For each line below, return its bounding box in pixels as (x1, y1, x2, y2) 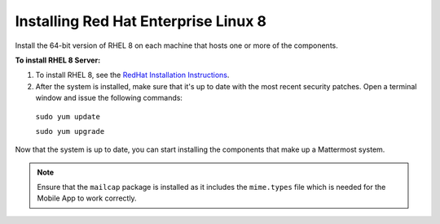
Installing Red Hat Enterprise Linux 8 (15, 12, 267, 30)
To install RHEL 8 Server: (15, 55, 101, 65)
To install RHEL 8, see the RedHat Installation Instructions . (35, 70, 230, 80)
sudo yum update (35, 112, 101, 121)
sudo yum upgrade (35, 127, 105, 136)
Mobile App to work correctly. (37, 193, 138, 203)
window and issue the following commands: (35, 93, 183, 103)
